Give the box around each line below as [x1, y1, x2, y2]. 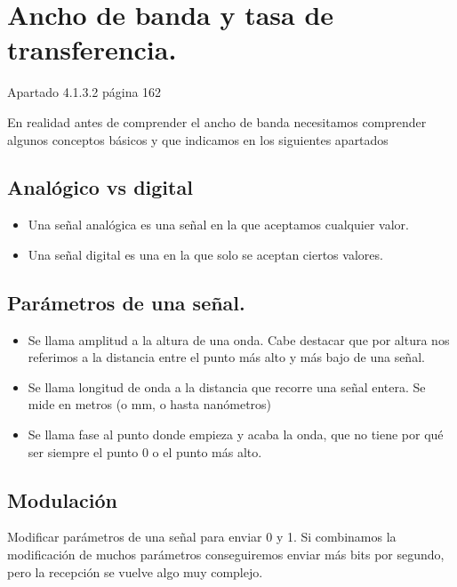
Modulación [7, 486, 117, 513]
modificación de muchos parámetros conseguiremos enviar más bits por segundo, [7, 545, 445, 564]
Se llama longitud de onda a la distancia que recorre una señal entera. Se [28, 377, 426, 396]
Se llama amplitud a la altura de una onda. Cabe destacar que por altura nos [28, 330, 450, 349]
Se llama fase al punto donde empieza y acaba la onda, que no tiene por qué [28, 425, 444, 444]
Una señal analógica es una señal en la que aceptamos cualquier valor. [28, 215, 409, 234]
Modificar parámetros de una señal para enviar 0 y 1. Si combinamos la [7, 527, 397, 546]
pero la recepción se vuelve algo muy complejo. [7, 562, 263, 581]
